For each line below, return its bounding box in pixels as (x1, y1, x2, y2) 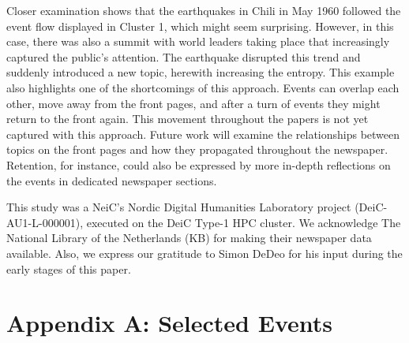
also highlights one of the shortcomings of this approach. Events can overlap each (6, 79, 400, 95)
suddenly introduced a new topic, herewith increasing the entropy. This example (6, 64, 395, 80)
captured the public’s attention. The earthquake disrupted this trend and (6, 48, 361, 65)
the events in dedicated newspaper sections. (6, 172, 217, 188)
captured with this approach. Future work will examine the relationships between (6, 125, 400, 142)
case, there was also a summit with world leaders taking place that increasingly (6, 33, 390, 50)
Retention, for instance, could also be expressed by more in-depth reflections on (6, 156, 391, 173)
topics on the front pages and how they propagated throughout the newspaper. (6, 141, 388, 158)
